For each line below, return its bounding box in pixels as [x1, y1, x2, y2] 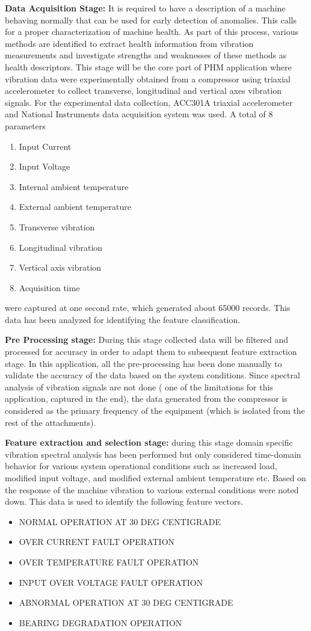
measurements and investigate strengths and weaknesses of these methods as [5, 49, 287, 61]
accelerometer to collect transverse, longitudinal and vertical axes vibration [5, 84, 282, 97]
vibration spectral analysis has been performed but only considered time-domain [5, 448, 301, 460]
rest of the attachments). [5, 416, 96, 428]
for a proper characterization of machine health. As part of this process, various [5, 25, 298, 38]
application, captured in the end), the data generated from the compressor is [5, 392, 288, 405]
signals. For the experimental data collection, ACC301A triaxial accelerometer [5, 96, 293, 108]
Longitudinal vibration [19, 241, 103, 253]
